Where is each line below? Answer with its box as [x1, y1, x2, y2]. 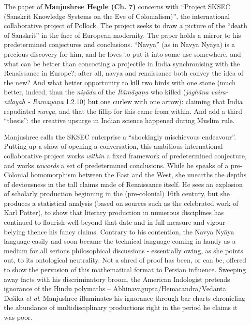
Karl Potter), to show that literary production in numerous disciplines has [4, 207, 224, 217]
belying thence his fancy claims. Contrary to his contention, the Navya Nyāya [4, 226, 234, 236]
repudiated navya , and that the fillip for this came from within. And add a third [4, 106, 242, 116]
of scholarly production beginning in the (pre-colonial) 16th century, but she [4, 188, 230, 199]
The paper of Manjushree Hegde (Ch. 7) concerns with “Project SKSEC [4, 1, 231, 11]
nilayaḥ [4, 96, 26, 106]
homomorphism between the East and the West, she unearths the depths [30, 170, 247, 180]
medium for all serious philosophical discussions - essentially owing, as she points [4, 245, 243, 255]
